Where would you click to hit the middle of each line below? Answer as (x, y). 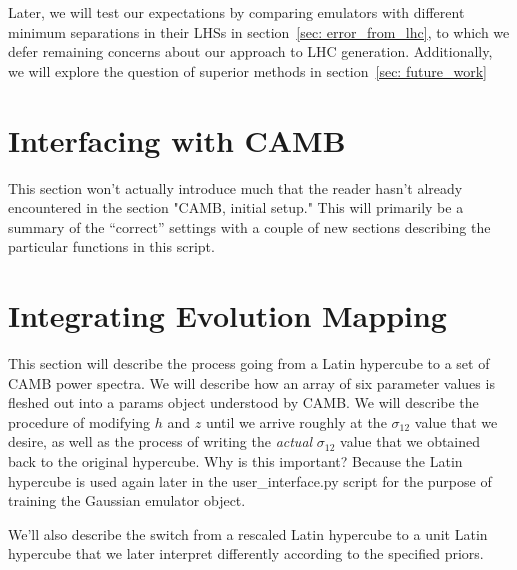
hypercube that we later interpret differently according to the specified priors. (246, 553)
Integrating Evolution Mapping (227, 315)
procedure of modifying (79, 421)
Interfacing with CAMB (177, 139)
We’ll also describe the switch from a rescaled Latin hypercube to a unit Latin (248, 533)
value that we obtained (410, 441)
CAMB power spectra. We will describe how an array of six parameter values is (251, 382)
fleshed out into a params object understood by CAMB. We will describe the (243, 402)
